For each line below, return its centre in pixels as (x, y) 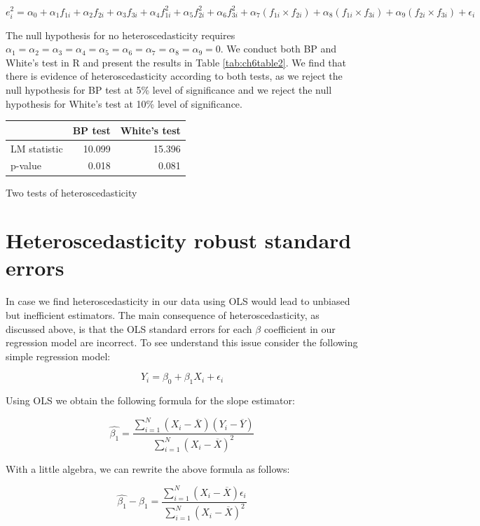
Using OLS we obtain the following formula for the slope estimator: (150, 400)
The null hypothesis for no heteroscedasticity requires (121, 35)
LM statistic (37, 148)
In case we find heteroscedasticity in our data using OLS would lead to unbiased (178, 301)
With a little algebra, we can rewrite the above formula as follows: (148, 468)
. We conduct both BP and (279, 49)
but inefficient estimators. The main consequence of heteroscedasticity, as (163, 315)
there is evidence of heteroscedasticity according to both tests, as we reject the (174, 76)
